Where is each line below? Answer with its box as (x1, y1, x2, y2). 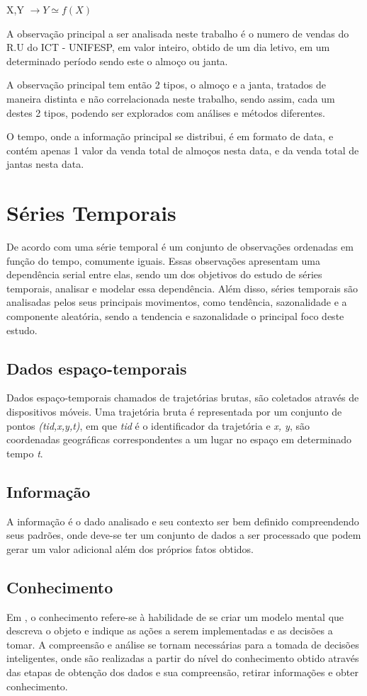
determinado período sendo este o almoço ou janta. (6, 53, 228, 68)
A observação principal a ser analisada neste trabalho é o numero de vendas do (6, 25, 349, 40)
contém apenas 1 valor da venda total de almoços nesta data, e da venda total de (6, 142, 359, 157)
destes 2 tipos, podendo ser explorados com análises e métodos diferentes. (6, 105, 325, 120)
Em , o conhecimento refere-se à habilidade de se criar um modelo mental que (6, 609, 344, 624)
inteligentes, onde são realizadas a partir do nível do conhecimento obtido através (6, 651, 359, 666)
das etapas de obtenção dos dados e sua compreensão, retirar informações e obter (6, 664, 358, 679)
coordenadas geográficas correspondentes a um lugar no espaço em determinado (6, 432, 352, 447)
